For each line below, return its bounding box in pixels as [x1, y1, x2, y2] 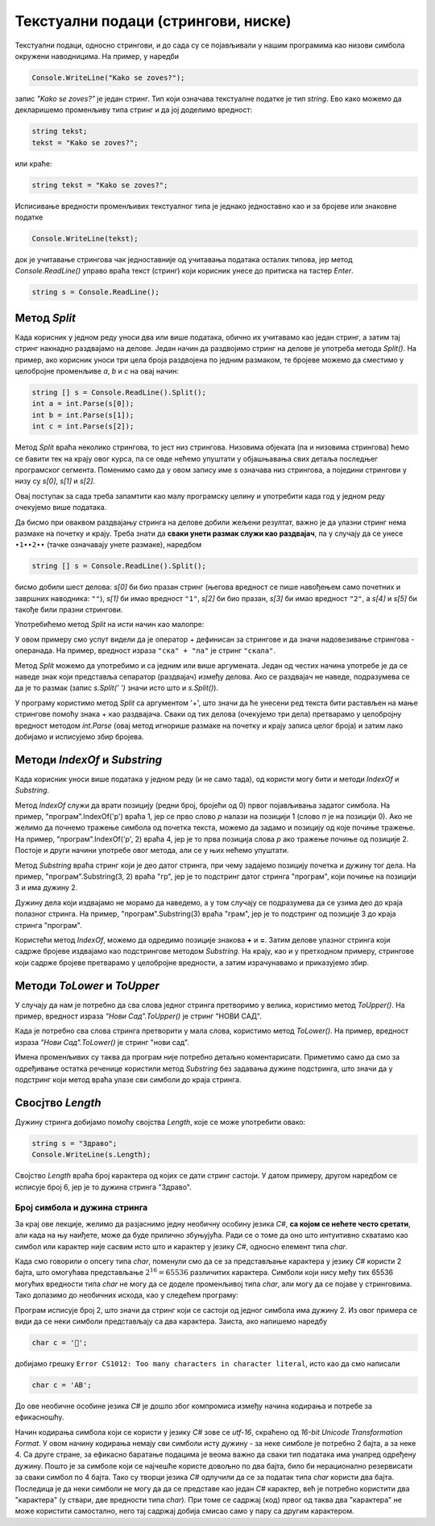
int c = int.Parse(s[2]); [31, 422, 135, 431]
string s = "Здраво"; [31, 1139, 118, 1148]
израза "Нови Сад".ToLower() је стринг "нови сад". [14, 1037, 189, 1047]
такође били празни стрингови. [14, 605, 123, 615]
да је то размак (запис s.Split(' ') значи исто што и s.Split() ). [14, 683, 219, 693]
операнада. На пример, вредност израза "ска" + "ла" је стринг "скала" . [14, 646, 275, 655]
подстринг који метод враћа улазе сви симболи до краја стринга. [14, 1074, 242, 1085]
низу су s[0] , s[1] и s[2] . [14, 476, 96, 486]
